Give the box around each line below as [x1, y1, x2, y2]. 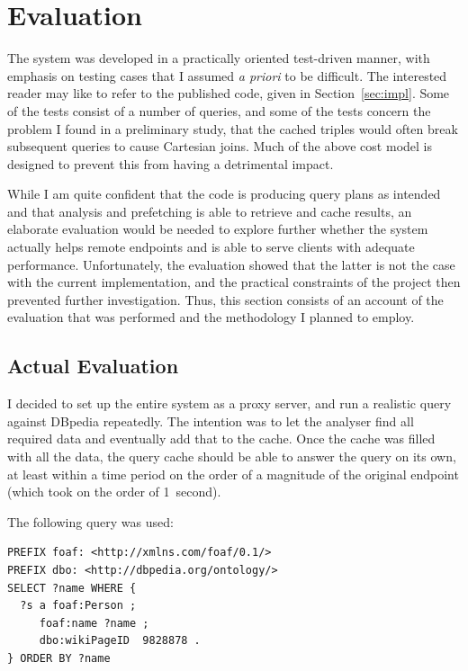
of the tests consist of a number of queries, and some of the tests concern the [7, 101, 431, 120]
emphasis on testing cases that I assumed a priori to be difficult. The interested [7, 66, 447, 85]
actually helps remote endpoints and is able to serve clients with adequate [7, 237, 415, 256]
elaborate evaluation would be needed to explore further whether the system [7, 219, 428, 238]
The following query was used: [7, 512, 174, 531]
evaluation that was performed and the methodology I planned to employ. [7, 308, 415, 327]
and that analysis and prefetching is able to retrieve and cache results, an [7, 201, 412, 220]
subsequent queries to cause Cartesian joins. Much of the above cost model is [7, 137, 432, 156]
